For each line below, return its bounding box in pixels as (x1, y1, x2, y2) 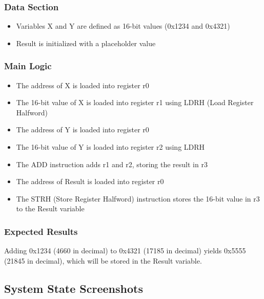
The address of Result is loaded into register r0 (16, 176, 164, 187)
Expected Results (4, 225, 78, 237)
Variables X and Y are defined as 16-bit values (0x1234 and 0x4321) (16, 21, 230, 31)
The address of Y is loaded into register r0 (16, 124, 149, 135)
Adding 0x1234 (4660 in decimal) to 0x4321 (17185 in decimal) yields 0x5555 (4, 245, 246, 256)
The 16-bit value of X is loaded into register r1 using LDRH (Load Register (16, 97, 254, 108)
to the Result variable (16, 203, 85, 214)
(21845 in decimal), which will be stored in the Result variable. (4, 255, 202, 266)
